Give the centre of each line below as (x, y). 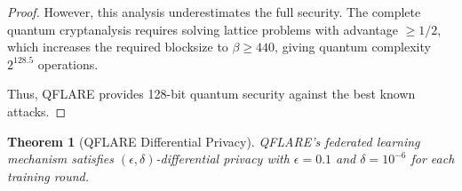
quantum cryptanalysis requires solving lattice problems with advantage (203, 29)
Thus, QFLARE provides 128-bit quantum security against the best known (211, 94)
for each (433, 159)
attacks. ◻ (37, 111)
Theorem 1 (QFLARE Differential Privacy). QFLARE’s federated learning (214, 141)
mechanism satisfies (60, 159)
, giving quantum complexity (353, 47)
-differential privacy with (223, 159)
